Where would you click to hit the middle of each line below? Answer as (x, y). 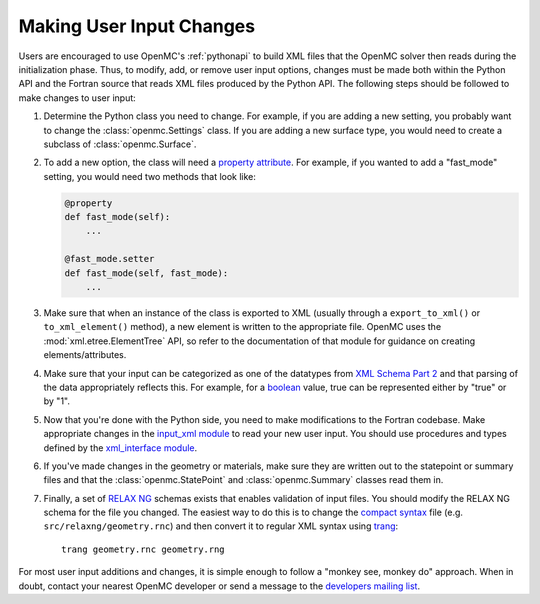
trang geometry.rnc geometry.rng (143, 549)
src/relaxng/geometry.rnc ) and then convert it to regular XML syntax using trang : (221, 526)
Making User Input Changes (136, 26)
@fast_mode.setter (109, 259)
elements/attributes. (85, 355)
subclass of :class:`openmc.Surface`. (120, 144)
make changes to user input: (77, 97)
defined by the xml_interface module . (120, 447)
